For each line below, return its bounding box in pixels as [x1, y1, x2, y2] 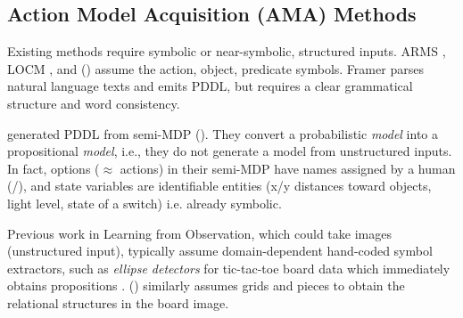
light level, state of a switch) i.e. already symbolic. [7, 193, 282, 212]
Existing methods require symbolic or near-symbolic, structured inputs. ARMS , [7, 42, 446, 61]
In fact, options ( [7, 159, 100, 177]
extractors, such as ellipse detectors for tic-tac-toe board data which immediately [7, 258, 451, 277]
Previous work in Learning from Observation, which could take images [7, 224, 392, 242]
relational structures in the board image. [7, 293, 229, 312]
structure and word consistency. [7, 94, 180, 112]
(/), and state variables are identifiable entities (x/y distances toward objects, [7, 176, 432, 195]
